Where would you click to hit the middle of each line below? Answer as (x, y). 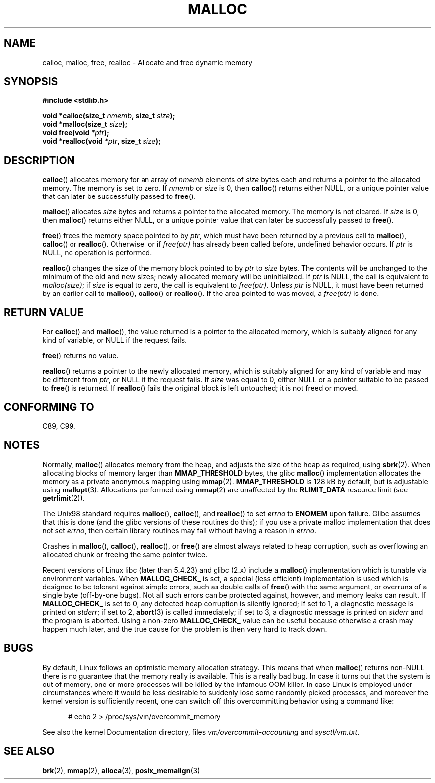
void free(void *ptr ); (76, 133)
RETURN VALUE (44, 312)
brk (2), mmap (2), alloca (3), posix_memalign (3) (121, 770)
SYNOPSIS (31, 82)
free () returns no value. (80, 356)
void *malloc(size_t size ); (85, 124)
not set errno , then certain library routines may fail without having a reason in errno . (180, 530)
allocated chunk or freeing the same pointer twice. (125, 554)
